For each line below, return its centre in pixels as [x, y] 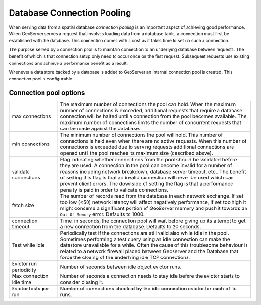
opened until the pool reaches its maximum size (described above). [137, 153]
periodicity [24, 270]
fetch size [23, 205]
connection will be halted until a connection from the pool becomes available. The [153, 116]
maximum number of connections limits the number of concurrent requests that [151, 123]
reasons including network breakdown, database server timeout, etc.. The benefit [153, 172]
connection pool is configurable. [41, 79]
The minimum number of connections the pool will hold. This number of [142, 135]
